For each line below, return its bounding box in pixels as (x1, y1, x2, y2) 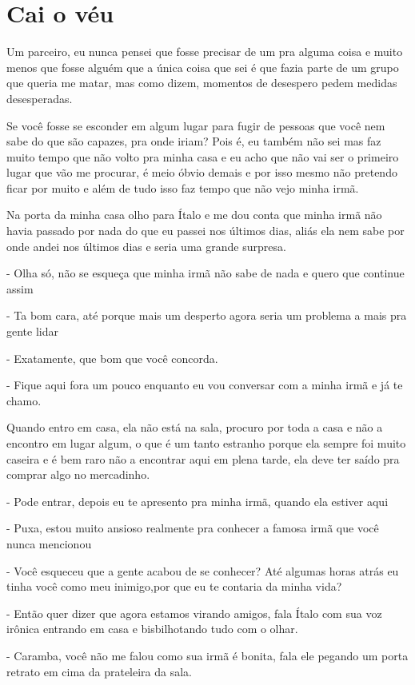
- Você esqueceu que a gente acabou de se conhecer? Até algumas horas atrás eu (6, 562, 399, 579)
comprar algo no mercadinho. (6, 466, 150, 483)
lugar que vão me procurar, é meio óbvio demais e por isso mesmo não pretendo (6, 164, 397, 181)
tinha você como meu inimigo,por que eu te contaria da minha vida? (6, 578, 342, 595)
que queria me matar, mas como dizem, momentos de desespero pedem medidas (6, 74, 397, 91)
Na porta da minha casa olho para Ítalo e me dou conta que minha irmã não (6, 206, 382, 223)
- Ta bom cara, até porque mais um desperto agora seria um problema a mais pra (6, 307, 407, 324)
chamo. (6, 392, 42, 408)
